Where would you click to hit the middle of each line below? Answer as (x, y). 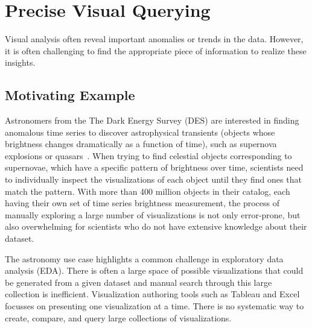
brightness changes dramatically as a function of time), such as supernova (141, 144)
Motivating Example (70, 95)
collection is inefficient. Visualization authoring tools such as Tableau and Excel (152, 294)
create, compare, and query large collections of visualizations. (118, 317)
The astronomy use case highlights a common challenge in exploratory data (144, 258)
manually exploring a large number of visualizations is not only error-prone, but (153, 214)
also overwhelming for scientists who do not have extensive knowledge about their (156, 226)
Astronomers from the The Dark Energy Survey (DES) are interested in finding (152, 120)
